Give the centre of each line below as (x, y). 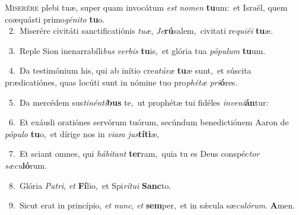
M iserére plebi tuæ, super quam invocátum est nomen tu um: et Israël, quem (146, 7)
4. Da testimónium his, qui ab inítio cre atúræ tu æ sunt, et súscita (130, 70)
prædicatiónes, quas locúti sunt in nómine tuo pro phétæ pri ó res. (121, 82)
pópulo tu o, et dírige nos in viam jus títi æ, (82, 133)
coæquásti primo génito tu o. (55, 19)
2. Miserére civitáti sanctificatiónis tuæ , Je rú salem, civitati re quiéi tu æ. (141, 31)
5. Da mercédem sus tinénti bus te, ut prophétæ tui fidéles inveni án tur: (139, 102)
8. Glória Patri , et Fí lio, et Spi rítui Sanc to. (90, 185)
